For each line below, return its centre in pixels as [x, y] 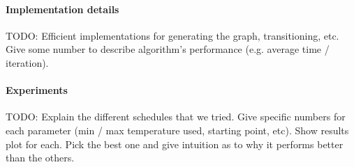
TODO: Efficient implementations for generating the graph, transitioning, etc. [172, 35]
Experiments [37, 90]
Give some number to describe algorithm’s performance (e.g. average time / [168, 49]
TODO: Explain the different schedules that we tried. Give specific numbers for [176, 117]
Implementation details [62, 9]
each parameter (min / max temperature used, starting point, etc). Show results [177, 130]
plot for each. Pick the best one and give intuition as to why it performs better [175, 144]
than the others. [40, 158]
